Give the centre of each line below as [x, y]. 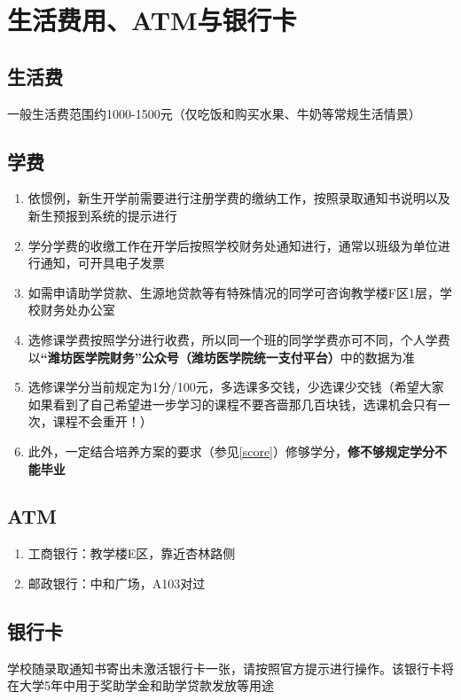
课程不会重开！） [102, 421]
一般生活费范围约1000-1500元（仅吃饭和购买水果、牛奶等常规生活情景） [214, 113]
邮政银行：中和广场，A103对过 [117, 583]
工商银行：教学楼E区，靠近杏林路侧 [132, 553]
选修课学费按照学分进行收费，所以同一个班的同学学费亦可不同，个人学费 [239, 339]
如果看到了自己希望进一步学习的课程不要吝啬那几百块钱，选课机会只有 [233, 404]
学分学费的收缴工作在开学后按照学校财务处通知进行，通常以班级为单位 [233, 245]
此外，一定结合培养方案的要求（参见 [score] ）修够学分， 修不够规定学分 [231, 451]
